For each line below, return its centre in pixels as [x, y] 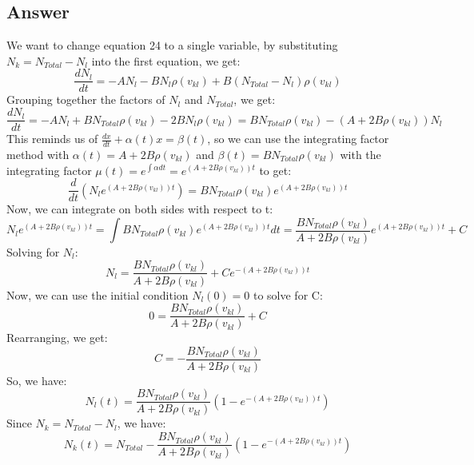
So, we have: [37, 380]
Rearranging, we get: [57, 338]
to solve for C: [288, 294]
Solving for [33, 251]
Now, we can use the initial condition [98, 294]
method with [38, 154]
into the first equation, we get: [166, 60]
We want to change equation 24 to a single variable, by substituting [172, 45]
